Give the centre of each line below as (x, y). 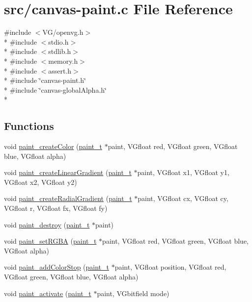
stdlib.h (60, 51)
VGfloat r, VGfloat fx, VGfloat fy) (56, 208)
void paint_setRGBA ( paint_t (50, 241)
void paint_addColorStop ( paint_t (57, 267)
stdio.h (58, 41)
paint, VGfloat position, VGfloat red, (170, 267)
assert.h (60, 70)
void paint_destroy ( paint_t (47, 224)
